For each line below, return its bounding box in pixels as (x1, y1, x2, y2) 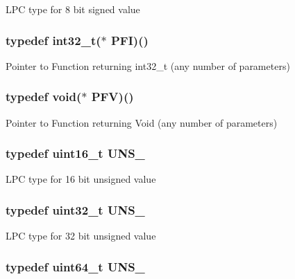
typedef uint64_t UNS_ (6, 258, 145, 275)
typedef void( (6, 88, 82, 105)
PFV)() (91, 88, 134, 105)
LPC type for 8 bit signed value (6, 2, 140, 16)
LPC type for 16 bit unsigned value (6, 172, 156, 186)
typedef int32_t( (6, 31, 101, 48)
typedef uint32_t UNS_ (6, 201, 145, 218)
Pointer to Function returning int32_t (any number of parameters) (6, 58, 290, 73)
